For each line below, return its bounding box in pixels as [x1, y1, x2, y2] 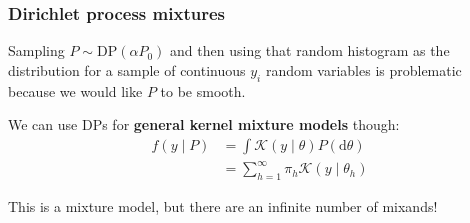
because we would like [8, 80, 143, 101]
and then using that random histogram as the [170, 40, 450, 61]
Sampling [8, 40, 65, 61]
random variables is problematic [265, 59, 462, 80]
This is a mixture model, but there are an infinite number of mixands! [8, 196, 438, 217]
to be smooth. [160, 80, 246, 101]
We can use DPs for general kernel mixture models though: [8, 114, 400, 135]
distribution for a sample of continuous [8, 59, 246, 80]
